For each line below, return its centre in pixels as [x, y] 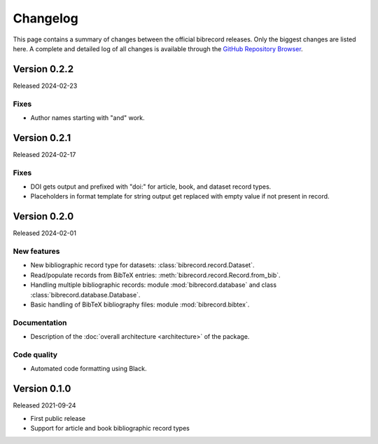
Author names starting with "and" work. [87, 117]
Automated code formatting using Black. [89, 369]
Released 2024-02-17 [44, 154]
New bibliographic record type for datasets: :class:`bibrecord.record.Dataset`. [142, 265]
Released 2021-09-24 [44, 405]
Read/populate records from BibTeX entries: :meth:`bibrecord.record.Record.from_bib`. [155, 275]
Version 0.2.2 [43, 69]
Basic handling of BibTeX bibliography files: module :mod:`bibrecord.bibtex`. [140, 304]
